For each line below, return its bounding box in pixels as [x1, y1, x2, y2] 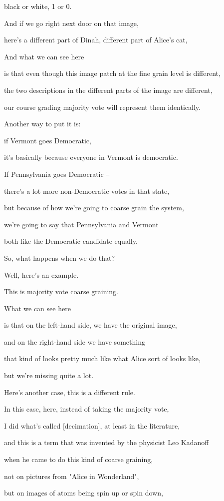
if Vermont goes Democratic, [4, 135, 91, 145]
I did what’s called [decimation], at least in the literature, [4, 420, 180, 431]
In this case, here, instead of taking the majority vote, [4, 404, 169, 414]
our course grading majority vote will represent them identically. [4, 101, 201, 112]
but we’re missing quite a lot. [4, 370, 94, 381]
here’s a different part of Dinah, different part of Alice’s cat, [4, 34, 188, 45]
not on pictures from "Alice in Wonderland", [4, 471, 139, 481]
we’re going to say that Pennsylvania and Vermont [4, 219, 159, 229]
